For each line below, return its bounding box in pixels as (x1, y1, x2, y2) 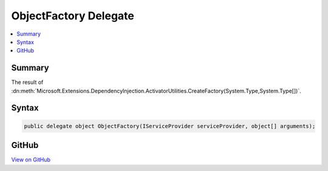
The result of (11, 79, 44, 86)
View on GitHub (11, 156, 51, 163)
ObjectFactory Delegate (11, 9, 135, 22)
